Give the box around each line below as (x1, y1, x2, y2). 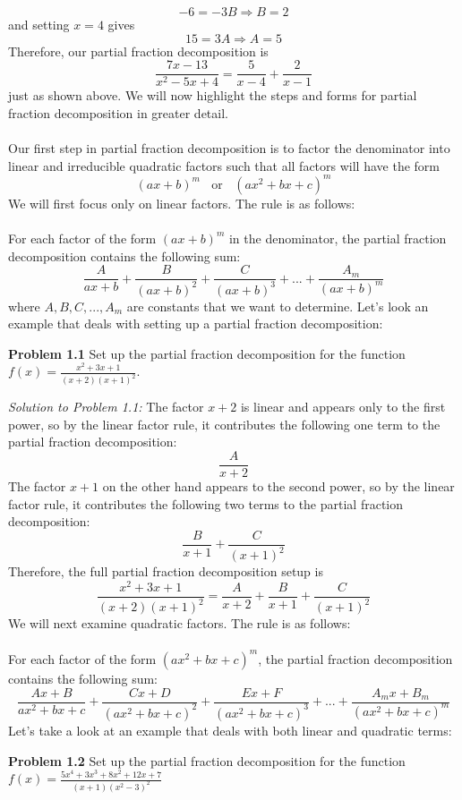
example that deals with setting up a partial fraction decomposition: (8, 314, 383, 333)
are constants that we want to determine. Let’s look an (126, 296, 429, 315)
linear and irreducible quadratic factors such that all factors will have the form (8, 156, 440, 174)
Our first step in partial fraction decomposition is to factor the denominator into (8, 139, 450, 157)
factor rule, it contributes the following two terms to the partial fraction (8, 494, 404, 513)
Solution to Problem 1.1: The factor (8, 397, 204, 416)
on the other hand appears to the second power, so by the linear (102, 477, 455, 495)
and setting (8, 15, 70, 33)
